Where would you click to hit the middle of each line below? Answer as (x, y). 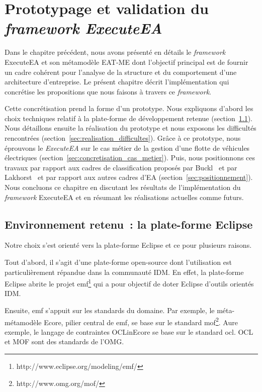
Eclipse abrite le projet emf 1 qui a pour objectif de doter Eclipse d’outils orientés (129, 283)
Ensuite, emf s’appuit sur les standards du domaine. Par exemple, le (110, 310)
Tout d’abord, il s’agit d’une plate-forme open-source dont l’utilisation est (118, 262)
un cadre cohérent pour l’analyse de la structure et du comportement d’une (121, 72)
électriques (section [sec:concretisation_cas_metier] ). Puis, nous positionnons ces (130, 158)
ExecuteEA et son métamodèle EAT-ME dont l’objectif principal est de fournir (126, 62)
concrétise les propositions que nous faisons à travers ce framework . (108, 91)
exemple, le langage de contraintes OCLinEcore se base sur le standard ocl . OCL (129, 331)
